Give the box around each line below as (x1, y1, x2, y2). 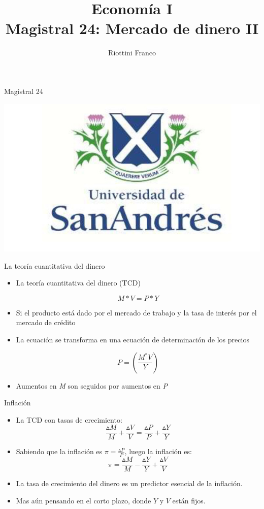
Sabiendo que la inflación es (16, 446, 103, 457)
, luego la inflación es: (124, 446, 192, 457)
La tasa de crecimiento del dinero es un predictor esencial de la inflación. (16, 478, 243, 489)
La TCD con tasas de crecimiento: (16, 414, 122, 425)
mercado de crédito (16, 317, 76, 328)
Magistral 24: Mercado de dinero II (5, 18, 259, 39)
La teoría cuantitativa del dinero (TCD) (16, 277, 141, 288)
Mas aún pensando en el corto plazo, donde (16, 495, 151, 505)
